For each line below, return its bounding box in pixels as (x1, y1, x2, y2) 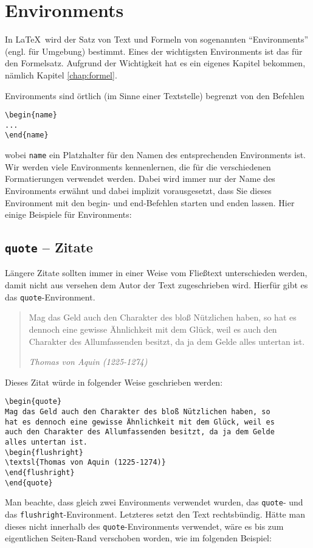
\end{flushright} (5, 468, 75, 477)
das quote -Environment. (5, 290, 95, 303)
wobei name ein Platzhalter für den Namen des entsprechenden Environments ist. (5, 148, 306, 161)
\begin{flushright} (5, 448, 83, 457)
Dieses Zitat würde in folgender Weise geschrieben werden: (5, 375, 223, 388)
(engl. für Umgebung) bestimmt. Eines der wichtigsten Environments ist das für (5, 44, 303, 57)
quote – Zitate (5, 238, 93, 257)
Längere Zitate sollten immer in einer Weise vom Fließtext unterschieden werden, (5, 266, 308, 279)
